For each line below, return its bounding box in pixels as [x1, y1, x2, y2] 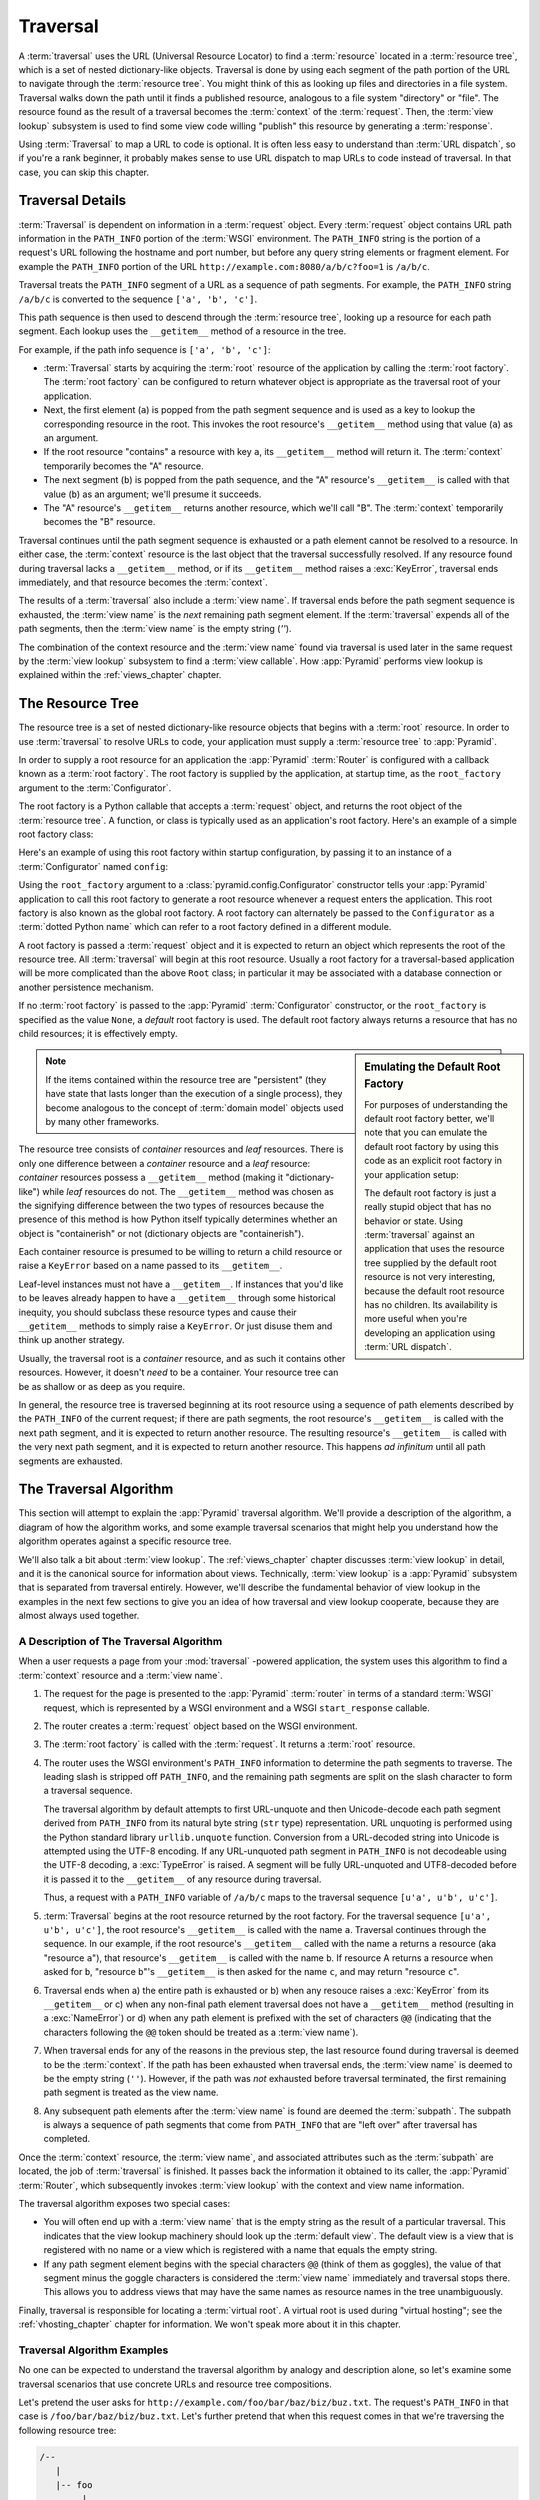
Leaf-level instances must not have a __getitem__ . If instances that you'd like [18, 1278, 344, 1290]
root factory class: [18, 828, 94, 840]
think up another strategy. [18, 1334, 125, 1346]
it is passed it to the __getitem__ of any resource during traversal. [43, 1873, 322, 1885]
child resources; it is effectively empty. [18, 1028, 179, 1040]
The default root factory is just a [364, 1186, 497, 1199]
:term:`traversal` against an [364, 1229, 475, 1241]
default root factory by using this [364, 1140, 499, 1152]
